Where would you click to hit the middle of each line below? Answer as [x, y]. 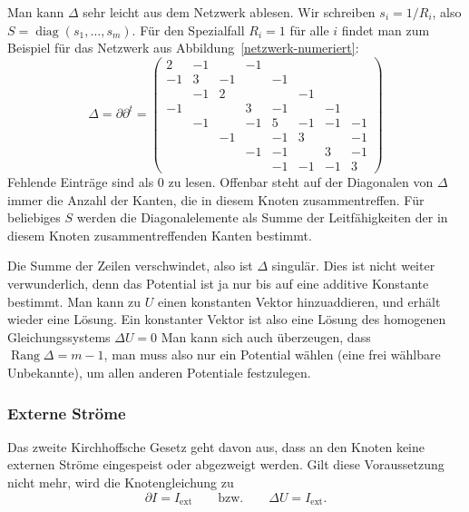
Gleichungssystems [59, 336]
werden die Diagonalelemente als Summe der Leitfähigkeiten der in [262, 217]
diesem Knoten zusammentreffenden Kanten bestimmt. [160, 235]
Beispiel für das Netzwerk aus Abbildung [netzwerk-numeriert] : [183, 48]
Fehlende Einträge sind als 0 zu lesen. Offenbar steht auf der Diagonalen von [220, 182]
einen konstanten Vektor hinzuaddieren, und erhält [299, 301]
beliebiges [34, 217]
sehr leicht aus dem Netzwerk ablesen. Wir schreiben [229, 12]
